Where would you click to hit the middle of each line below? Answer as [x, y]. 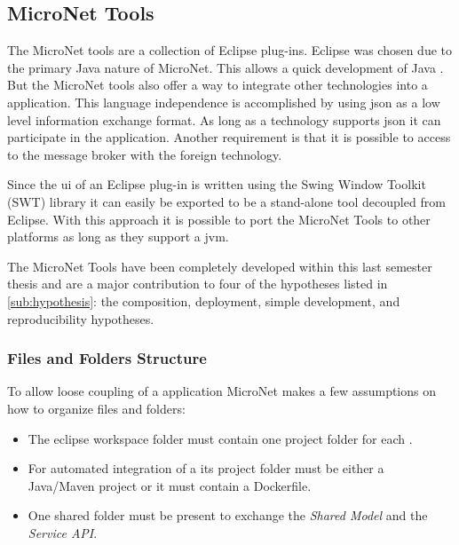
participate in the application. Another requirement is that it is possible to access [229, 137]
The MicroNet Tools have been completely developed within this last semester [220, 266]
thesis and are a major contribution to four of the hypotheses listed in [198, 284]
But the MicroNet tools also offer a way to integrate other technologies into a [218, 85]
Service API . [63, 532]
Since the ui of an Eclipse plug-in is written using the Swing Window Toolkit [217, 184]
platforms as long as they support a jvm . [118, 237]
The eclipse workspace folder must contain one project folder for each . [220, 438]
